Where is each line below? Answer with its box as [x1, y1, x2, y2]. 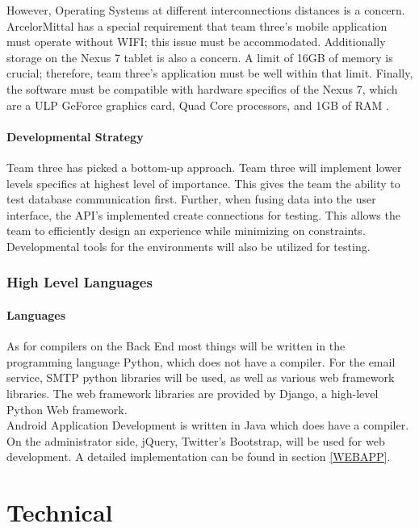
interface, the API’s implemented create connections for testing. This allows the [6, 206, 400, 223]
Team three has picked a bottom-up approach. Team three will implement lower [6, 158, 402, 175]
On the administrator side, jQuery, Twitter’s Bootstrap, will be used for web [6, 432, 385, 449]
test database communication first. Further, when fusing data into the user [6, 191, 376, 207]
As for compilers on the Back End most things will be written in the [6, 337, 346, 354]
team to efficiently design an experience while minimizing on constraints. [6, 222, 366, 239]
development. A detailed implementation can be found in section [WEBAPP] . [6, 448, 391, 465]
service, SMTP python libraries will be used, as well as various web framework [6, 369, 395, 386]
